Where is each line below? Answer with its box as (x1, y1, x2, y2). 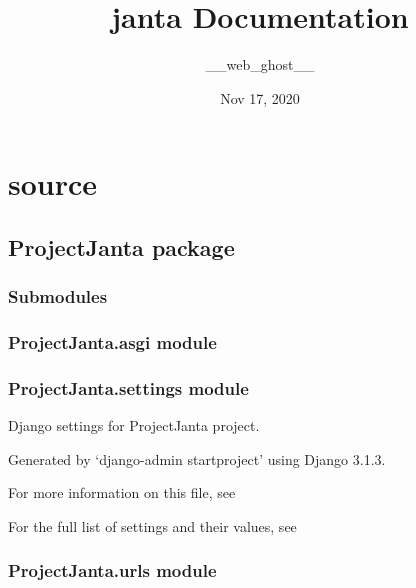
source (8, 163, 98, 204)
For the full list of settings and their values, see (8, 515, 297, 536)
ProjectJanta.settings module (8, 375, 249, 400)
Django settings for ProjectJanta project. (8, 415, 260, 436)
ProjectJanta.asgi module (8, 330, 217, 355)
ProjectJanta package (8, 231, 235, 262)
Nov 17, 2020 (220, 87, 300, 108)
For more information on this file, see (8, 482, 236, 503)
